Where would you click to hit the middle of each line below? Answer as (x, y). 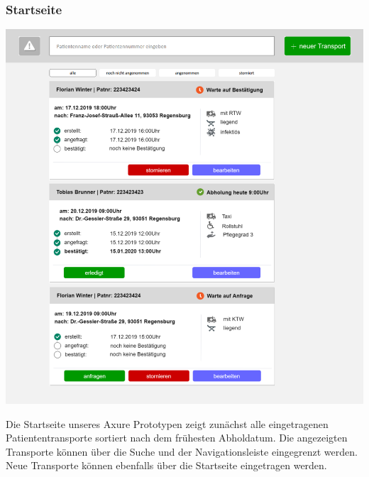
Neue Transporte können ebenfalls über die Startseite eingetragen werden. (166, 465)
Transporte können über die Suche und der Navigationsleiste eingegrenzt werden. (182, 451)
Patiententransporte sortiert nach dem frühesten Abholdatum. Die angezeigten (177, 438)
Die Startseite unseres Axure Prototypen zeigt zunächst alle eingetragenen (167, 423)
